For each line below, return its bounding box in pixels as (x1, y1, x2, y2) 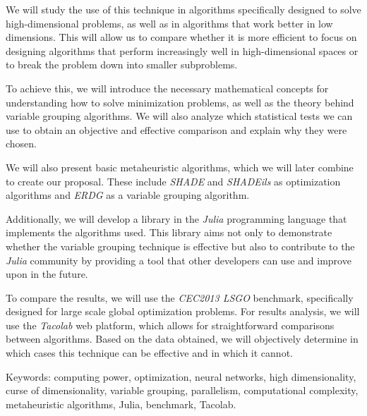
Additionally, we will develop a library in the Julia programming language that (6, 211, 347, 226)
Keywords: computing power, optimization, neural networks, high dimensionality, (6, 369, 356, 384)
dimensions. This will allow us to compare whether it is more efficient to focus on (6, 30, 357, 44)
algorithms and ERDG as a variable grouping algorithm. (6, 188, 250, 202)
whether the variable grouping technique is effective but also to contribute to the (6, 238, 355, 253)
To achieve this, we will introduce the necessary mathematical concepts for (6, 80, 329, 95)
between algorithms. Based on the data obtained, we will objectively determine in (6, 331, 359, 346)
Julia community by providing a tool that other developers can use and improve (6, 252, 351, 267)
